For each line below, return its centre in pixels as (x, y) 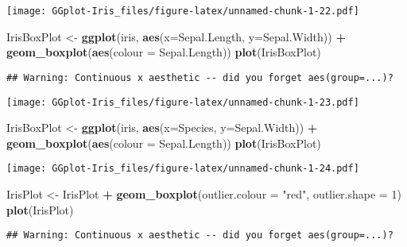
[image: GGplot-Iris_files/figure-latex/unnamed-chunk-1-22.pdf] (183, 11)
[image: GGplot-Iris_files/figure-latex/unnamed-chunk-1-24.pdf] (183, 169)
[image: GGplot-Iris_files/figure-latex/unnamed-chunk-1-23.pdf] (183, 102)
